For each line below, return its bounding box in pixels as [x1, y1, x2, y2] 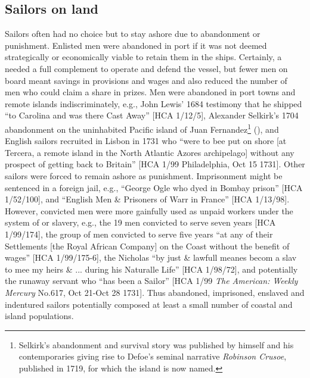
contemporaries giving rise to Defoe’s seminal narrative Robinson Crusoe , [18, 350, 287, 363]
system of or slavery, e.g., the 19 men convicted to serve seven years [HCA [5, 216, 276, 229]
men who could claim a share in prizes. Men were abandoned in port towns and [5, 86, 296, 98]
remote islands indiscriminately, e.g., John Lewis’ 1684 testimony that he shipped [5, 97, 302, 110]
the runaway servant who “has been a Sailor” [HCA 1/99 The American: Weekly [5, 274, 298, 287]
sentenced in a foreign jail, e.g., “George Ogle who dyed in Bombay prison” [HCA [5, 181, 303, 193]
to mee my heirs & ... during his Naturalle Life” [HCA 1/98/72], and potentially [5, 263, 298, 275]
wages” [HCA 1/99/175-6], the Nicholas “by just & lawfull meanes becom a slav [5, 251, 297, 264]
